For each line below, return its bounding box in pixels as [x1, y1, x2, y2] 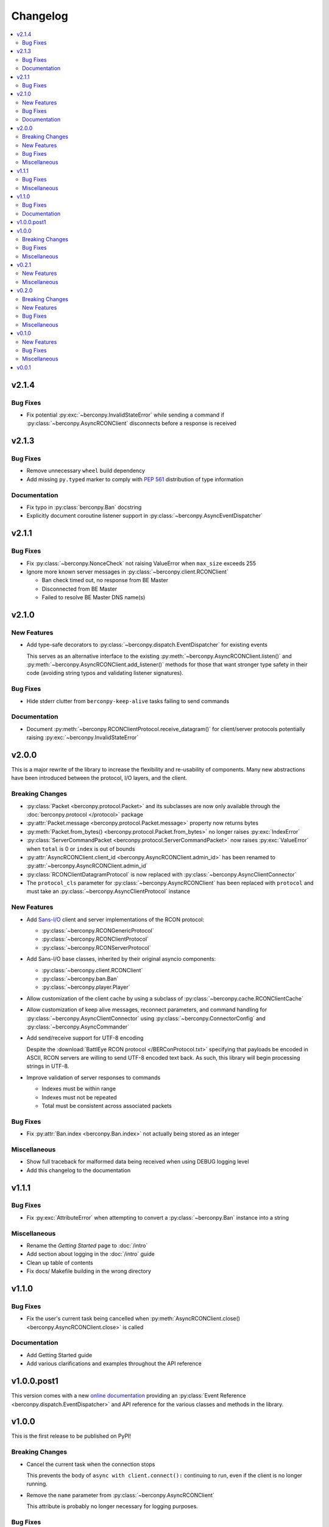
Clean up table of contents [26, 1259, 94, 1266]
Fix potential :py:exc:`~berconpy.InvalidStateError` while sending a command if [26, 411, 225, 418]
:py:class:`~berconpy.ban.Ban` [41, 975, 119, 982]
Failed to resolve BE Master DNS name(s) [41, 594, 146, 601]
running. [26, 1480, 48, 1487]
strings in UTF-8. [26, 1063, 69, 1070]
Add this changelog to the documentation [26, 1167, 131, 1174]
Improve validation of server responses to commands [26, 1074, 161, 1081]
